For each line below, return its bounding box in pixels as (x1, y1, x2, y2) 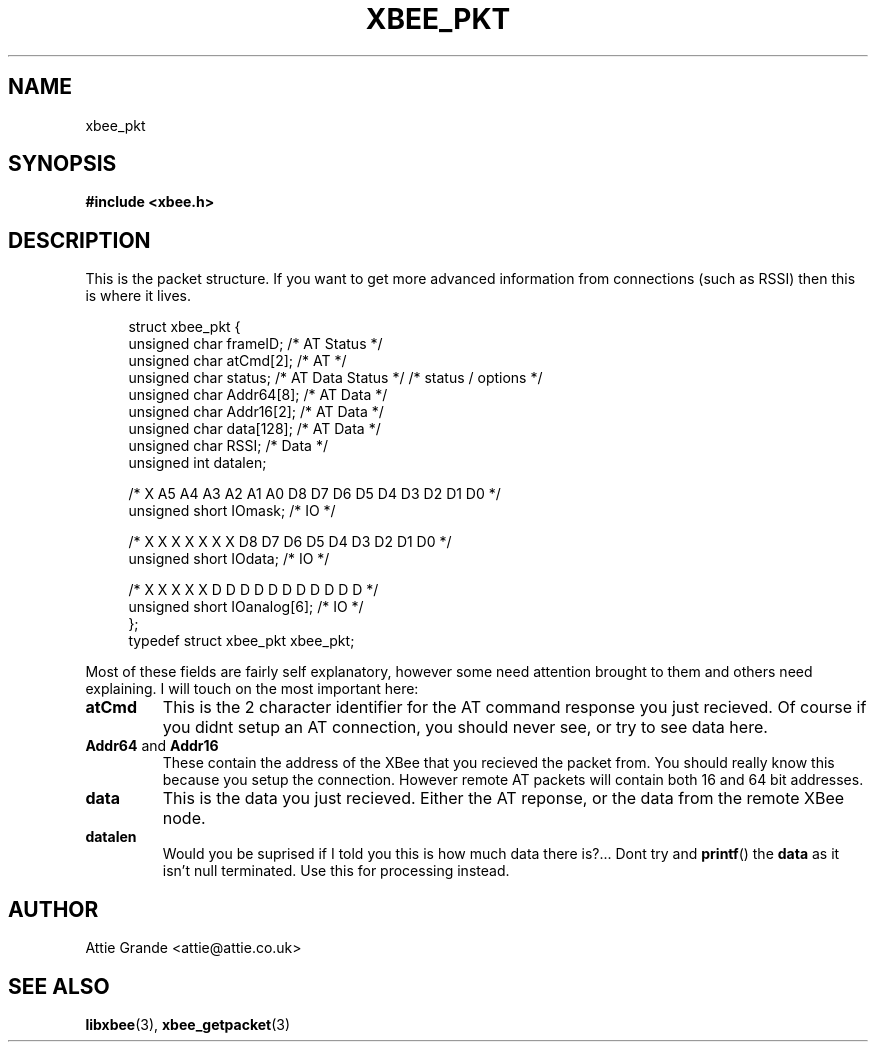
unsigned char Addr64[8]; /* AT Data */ (128, 386, 388, 404)
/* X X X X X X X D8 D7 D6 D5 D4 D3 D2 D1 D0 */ (128, 533, 452, 551)
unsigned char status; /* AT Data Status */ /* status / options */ (128, 369, 543, 387)
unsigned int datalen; (128, 454, 267, 472)
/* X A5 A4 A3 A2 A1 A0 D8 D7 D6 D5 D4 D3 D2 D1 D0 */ (128, 485, 501, 503)
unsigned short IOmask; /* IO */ (128, 502, 336, 520)
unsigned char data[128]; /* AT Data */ (128, 420, 381, 438)
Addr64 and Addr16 (85, 737, 219, 755)
